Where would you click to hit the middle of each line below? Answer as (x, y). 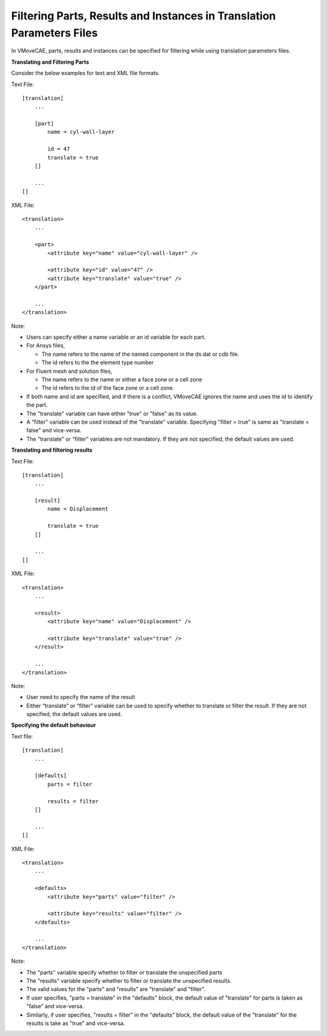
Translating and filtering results (52, 450)
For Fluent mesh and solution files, (69, 371)
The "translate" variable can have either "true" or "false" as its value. (112, 413)
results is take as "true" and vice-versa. (76, 1023)
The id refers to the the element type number (97, 363)
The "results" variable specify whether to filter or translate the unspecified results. (129, 981)
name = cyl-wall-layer (81, 132)
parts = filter (70, 784)
